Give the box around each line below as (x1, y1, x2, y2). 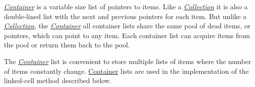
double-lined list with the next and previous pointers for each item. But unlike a (4, 11, 247, 21)
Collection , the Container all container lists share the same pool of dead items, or (4, 21, 251, 31)
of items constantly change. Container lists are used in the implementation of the (4, 65, 249, 76)
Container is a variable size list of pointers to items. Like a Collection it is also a (4, 1, 248, 11)
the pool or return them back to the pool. (4, 40, 130, 50)
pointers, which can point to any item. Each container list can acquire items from (4, 30, 250, 40)
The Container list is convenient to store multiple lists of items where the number (4, 56, 251, 66)
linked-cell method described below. (4, 75, 111, 86)
